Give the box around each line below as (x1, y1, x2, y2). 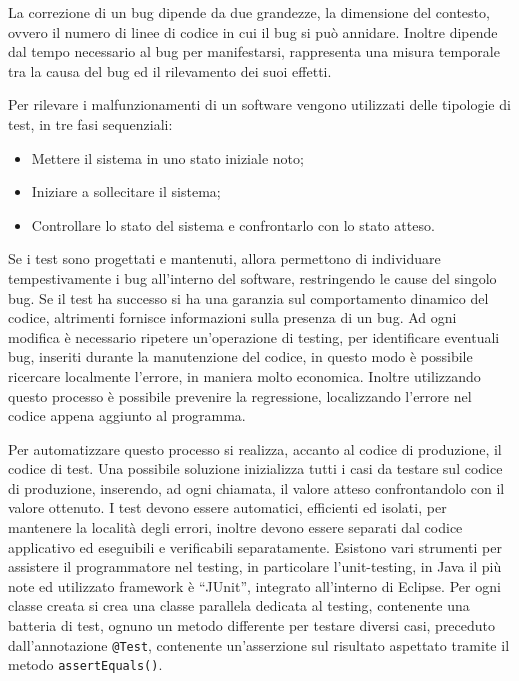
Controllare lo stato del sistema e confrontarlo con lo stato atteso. (31, 214, 435, 235)
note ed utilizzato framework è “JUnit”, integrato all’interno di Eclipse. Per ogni (8, 575, 501, 596)
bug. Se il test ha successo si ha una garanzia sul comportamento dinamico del (8, 287, 489, 308)
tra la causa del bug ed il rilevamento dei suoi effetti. (8, 60, 332, 81)
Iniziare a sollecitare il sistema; (31, 181, 221, 202)
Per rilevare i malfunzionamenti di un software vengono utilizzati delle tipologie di (8, 94, 511, 115)
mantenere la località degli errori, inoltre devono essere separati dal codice (8, 517, 463, 538)
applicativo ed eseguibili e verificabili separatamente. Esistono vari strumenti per (8, 536, 502, 557)
